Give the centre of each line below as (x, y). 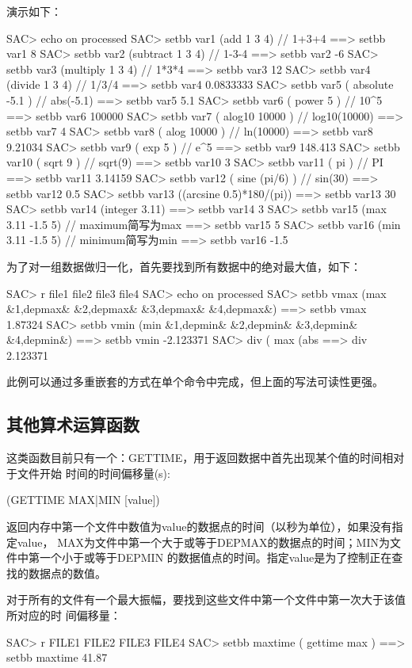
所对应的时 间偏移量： (64, 615)
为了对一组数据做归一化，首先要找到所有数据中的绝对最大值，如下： (184, 266)
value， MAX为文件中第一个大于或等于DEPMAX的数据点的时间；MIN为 (203, 542)
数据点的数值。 (67, 573)
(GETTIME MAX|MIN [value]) (83, 500)
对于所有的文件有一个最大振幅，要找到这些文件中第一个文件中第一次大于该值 (206, 599)
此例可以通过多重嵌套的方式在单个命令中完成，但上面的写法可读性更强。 (195, 382)
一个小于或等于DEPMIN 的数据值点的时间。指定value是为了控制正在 (216, 557)
